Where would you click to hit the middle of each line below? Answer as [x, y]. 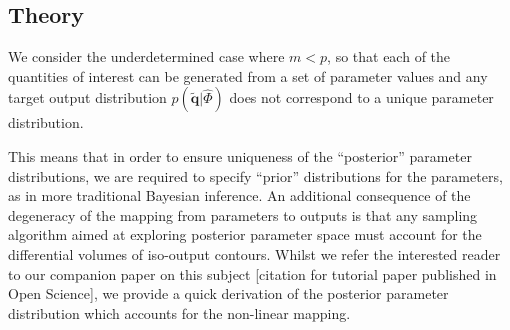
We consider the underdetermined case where [146, 56]
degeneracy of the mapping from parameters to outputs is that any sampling [243, 214]
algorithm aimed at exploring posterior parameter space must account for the [245, 234]
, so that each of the [389, 56]
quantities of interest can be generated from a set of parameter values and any [248, 75]
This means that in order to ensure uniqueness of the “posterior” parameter [240, 155]
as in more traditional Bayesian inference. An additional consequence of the [239, 195]
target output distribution [87, 97]
